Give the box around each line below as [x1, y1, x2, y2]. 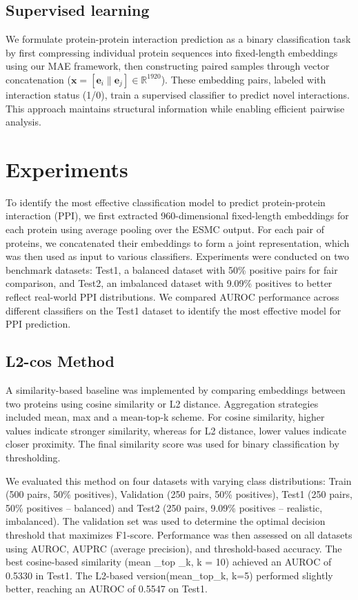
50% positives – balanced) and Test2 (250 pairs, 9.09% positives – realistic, [6, 500, 323, 514]
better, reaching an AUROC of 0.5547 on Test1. [6, 581, 208, 596]
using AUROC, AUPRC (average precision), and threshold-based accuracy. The [6, 541, 342, 555]
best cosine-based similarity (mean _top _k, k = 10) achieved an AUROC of [6, 554, 332, 569]
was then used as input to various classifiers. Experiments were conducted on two [6, 249, 349, 263]
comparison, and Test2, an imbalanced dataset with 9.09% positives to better [6, 276, 332, 290]
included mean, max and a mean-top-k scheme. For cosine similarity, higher [6, 410, 325, 424]
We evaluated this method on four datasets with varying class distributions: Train [6, 473, 352, 488]
